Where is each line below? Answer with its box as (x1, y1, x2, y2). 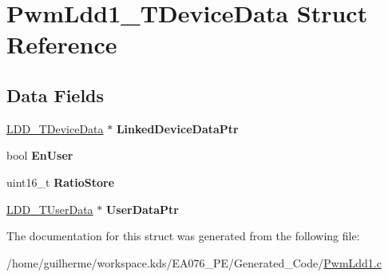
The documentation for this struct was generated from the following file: (6, 228, 360, 244)
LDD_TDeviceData (6, 120, 104, 137)
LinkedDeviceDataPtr (116, 120, 239, 137)
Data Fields (6, 82, 105, 107)
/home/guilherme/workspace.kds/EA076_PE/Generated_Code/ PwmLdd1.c (6, 254, 382, 271)
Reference (6, 28, 117, 61)
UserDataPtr (105, 200, 179, 217)
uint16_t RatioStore (6, 173, 115, 190)
